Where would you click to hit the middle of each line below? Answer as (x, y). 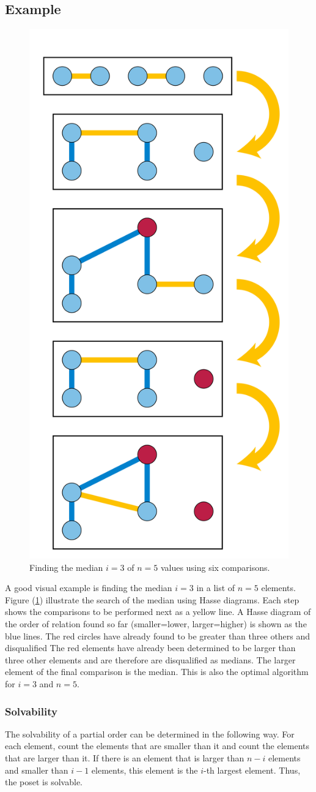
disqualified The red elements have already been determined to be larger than (150, 648)
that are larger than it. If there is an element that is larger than (125, 758)
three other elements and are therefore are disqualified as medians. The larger (150, 659)
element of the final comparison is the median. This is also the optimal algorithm (157, 672)
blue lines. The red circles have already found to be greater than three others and (158, 635)
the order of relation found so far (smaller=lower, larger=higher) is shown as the (156, 624)
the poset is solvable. (44, 782)
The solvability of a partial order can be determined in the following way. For (150, 734)
